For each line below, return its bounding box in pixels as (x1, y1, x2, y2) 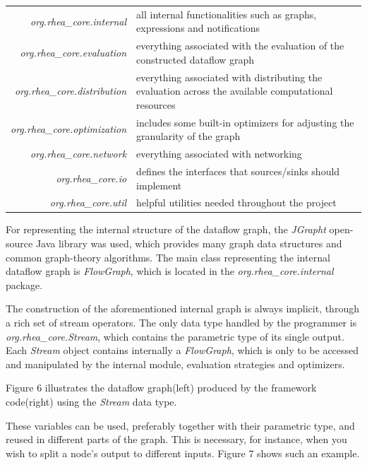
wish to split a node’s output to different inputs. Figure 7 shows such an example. (6, 445, 360, 460)
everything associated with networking (136, 146, 302, 161)
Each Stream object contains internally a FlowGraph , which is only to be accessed (6, 343, 359, 358)
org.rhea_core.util (49, 195, 127, 210)
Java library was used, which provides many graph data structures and (35, 236, 342, 251)
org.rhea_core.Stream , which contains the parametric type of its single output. (6, 329, 344, 343)
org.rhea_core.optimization (11, 122, 127, 136)
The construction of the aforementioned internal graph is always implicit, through (6, 301, 359, 316)
